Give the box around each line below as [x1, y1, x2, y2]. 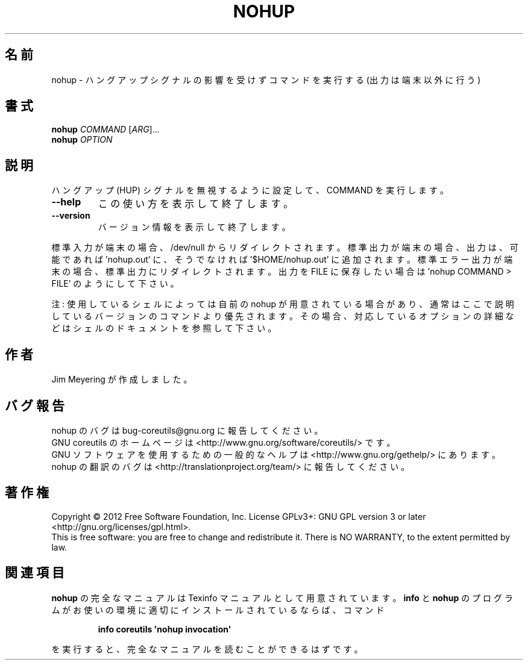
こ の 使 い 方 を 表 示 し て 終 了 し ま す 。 [98, 198, 294, 210]
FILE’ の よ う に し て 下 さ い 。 [51, 278, 179, 289]
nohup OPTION [51, 134, 113, 145]
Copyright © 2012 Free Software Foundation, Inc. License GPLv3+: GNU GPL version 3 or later [51, 511, 426, 522]
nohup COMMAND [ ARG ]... [51, 124, 160, 135]
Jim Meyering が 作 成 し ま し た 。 [51, 374, 192, 385]
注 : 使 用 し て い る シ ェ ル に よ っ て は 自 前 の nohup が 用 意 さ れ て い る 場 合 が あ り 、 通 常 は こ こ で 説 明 [51, 299, 514, 310]
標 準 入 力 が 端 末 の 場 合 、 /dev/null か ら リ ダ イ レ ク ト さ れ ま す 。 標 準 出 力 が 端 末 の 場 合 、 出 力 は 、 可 [51, 242, 518, 253]
